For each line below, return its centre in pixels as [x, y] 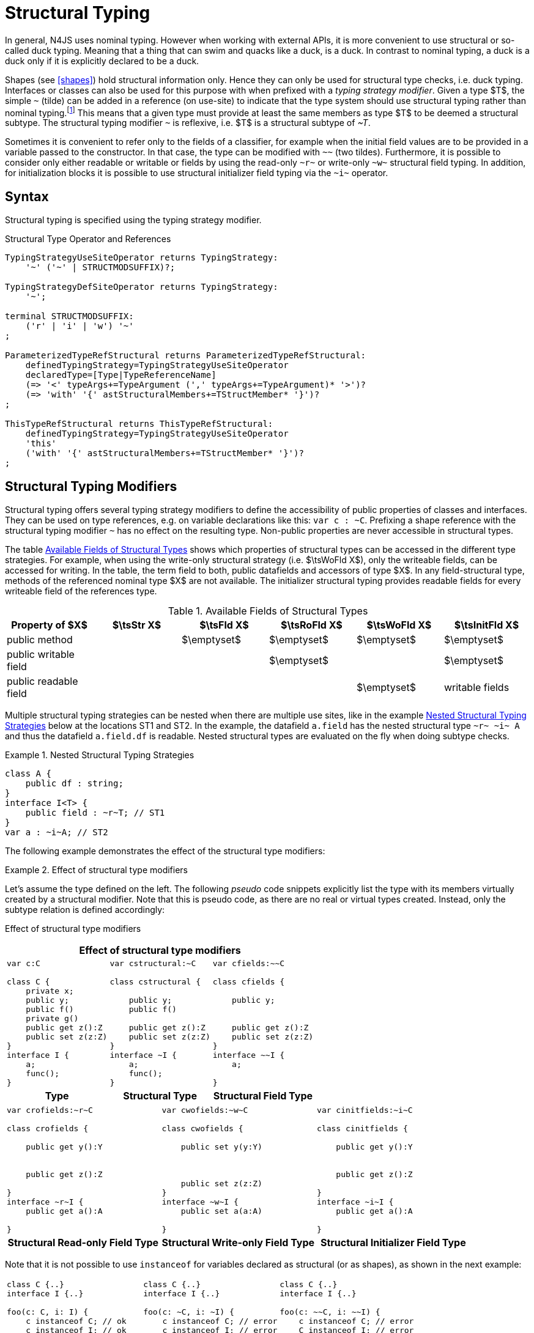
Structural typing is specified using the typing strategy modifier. [133, 220]
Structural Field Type [263, 1096]
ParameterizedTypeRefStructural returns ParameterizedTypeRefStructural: [186, 356]
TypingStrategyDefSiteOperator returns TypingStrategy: [142, 287]
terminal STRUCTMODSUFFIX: [69, 316]
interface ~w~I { [200, 1202]
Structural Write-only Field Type [238, 1243]
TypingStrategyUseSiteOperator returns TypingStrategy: [142, 258]
